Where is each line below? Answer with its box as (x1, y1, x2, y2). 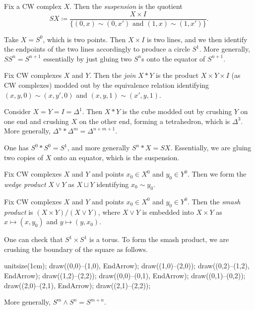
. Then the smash (187, 196, 241, 206)
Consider (4, 106, 31, 117)
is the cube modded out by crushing (122, 106, 232, 117)
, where (98, 206, 121, 217)
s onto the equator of (141, 53, 205, 63)
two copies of (4, 152, 44, 162)
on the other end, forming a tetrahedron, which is (79, 116, 230, 126)
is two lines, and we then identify (146, 34, 248, 44)
